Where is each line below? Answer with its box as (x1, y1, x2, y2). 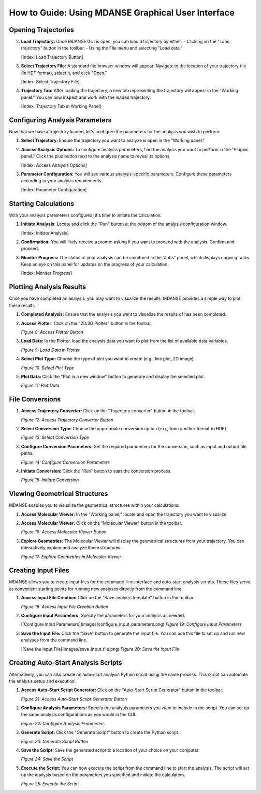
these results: (9, 302, 36, 308)
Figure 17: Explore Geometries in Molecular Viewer (21, 554, 122, 560)
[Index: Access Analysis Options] (21, 162, 87, 168)
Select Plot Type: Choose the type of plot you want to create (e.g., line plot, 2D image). (21, 356, 195, 362)
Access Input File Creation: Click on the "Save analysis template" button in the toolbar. (21, 595, 195, 601)
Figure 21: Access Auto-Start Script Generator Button (21, 696, 128, 702)
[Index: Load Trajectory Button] (21, 54, 84, 60)
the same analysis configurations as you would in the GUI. (21, 712, 137, 717)
